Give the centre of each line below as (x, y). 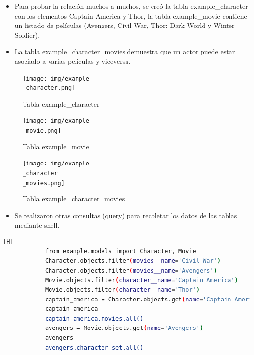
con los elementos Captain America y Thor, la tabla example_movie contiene (131, 15)
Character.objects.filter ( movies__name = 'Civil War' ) (133, 261)
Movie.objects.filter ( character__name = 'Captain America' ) (141, 280)
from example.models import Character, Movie (120, 251)
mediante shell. (37, 225)
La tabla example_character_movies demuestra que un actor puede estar (125, 51)
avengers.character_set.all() (94, 347)
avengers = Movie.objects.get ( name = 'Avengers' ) (124, 328)
